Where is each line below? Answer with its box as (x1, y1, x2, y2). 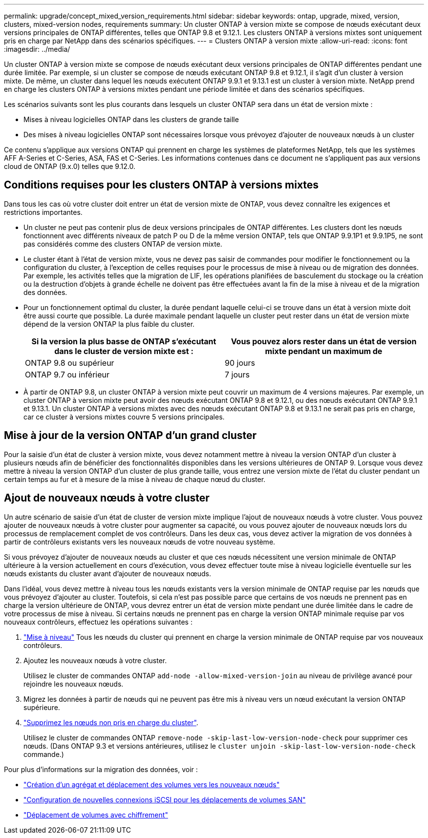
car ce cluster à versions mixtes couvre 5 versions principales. (23, 412, 225, 421)
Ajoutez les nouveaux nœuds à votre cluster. (23, 656, 167, 665)
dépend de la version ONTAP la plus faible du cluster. (23, 319, 195, 328)
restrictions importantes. (4, 208, 83, 216)
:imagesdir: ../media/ (4, 45, 70, 53)
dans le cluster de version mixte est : (54, 346, 193, 356)
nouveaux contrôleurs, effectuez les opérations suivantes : (4, 617, 193, 626)
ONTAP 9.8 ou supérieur (25, 357, 114, 368)
